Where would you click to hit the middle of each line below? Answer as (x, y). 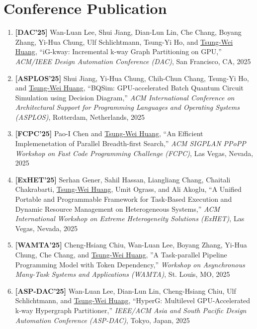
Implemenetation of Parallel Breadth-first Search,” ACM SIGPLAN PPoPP (130, 143)
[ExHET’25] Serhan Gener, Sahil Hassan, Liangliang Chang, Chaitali (123, 179)
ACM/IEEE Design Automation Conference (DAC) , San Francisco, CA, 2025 (133, 61)
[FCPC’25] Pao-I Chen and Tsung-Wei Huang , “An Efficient (109, 133)
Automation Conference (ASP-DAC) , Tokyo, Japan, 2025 (102, 320)
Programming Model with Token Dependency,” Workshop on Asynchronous (130, 264)
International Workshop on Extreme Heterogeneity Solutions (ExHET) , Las (130, 218)
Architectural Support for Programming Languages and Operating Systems (127, 107)
